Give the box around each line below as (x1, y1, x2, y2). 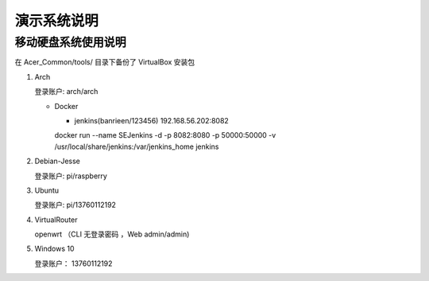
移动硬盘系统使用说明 (14, 35, 126, 49)
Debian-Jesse (34, 156, 81, 166)
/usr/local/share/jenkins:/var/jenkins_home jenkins (54, 142, 219, 151)
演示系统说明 (14, 12, 99, 29)
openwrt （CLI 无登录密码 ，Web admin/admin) (34, 229, 190, 239)
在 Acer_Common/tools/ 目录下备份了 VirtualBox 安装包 (14, 57, 195, 67)
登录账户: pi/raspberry (34, 171, 107, 181)
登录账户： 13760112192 (34, 259, 113, 268)
